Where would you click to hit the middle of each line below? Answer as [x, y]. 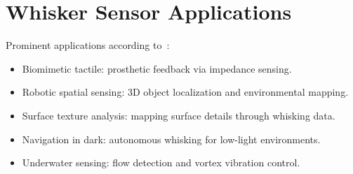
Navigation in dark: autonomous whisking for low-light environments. [171, 139]
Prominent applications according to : [88, 45]
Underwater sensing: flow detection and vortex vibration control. [161, 162]
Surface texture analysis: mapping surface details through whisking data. [179, 115]
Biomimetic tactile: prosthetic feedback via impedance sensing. [157, 68]
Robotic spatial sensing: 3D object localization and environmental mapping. [185, 92]
